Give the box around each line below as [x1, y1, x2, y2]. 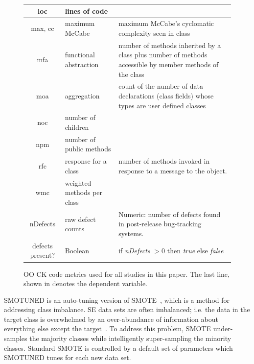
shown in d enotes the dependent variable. [23, 278, 148, 289]
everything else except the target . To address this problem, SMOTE [4, 323, 211, 334]
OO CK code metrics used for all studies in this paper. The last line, [23, 268, 230, 279]
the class [118, 69, 144, 79]
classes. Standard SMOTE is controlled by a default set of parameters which [4, 342, 233, 353]
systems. [118, 228, 144, 238]
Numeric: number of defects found [118, 209, 221, 219]
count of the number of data [118, 81, 203, 91]
